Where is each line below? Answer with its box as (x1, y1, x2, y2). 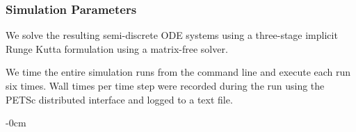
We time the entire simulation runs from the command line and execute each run (6, 65, 351, 79)
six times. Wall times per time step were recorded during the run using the (6, 79, 325, 92)
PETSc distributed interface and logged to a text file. (6, 92, 233, 106)
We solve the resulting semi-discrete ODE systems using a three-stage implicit (6, 28, 338, 42)
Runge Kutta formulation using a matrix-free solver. (6, 41, 228, 56)
